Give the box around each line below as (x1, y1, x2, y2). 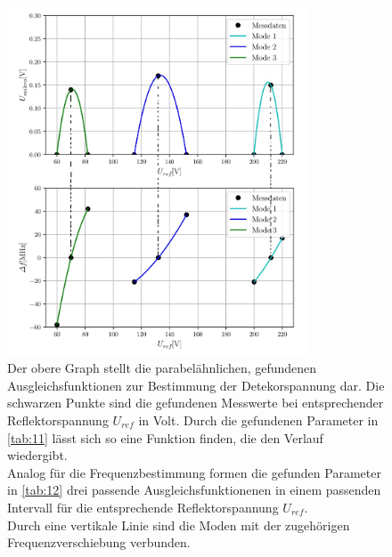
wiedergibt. (7, 446, 68, 464)
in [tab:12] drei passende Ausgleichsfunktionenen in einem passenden (7, 480, 381, 499)
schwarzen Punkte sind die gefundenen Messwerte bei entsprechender (7, 393, 384, 412)
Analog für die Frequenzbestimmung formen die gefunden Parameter (7, 463, 381, 481)
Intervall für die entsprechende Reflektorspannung (7, 497, 279, 516)
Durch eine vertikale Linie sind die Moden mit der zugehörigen (7, 515, 350, 534)
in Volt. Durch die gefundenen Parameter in (138, 410, 379, 429)
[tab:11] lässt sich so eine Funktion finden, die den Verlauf (7, 428, 323, 447)
